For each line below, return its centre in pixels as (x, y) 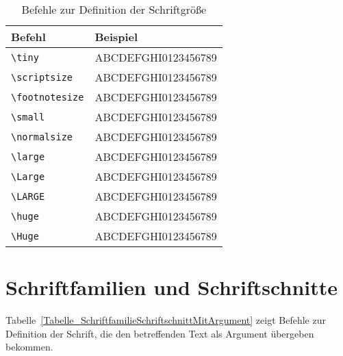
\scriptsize (42, 77)
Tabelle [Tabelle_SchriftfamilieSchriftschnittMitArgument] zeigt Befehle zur (166, 320)
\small (28, 117)
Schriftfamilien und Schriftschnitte (171, 287)
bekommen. (29, 347)
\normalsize (42, 137)
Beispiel (116, 37)
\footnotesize (48, 97)
